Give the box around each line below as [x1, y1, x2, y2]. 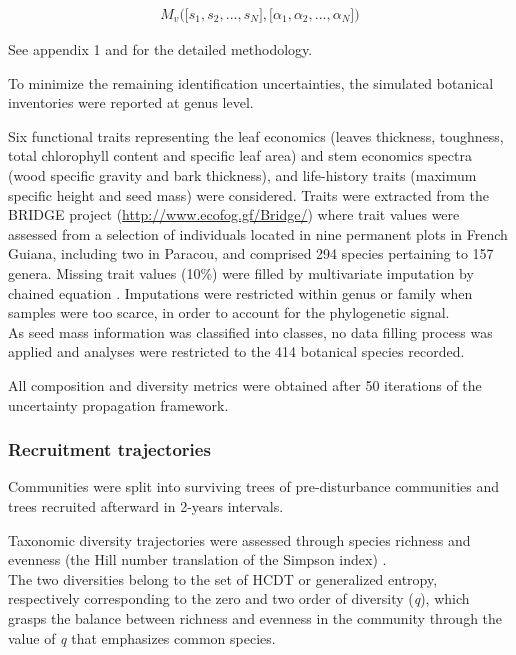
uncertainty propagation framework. [8, 394, 229, 415]
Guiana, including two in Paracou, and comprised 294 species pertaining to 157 [8, 243, 494, 264]
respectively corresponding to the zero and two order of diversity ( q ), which [8, 588, 470, 609]
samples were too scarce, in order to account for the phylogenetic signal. [8, 302, 450, 323]
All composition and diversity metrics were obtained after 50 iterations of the [8, 374, 482, 395]
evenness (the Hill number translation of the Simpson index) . [8, 549, 387, 570]
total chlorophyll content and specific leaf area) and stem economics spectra [8, 145, 472, 166]
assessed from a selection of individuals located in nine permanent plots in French [8, 223, 508, 244]
